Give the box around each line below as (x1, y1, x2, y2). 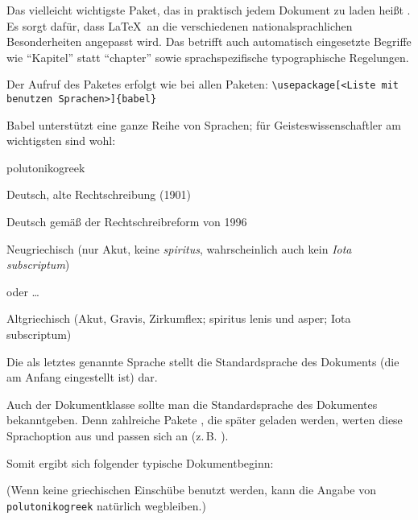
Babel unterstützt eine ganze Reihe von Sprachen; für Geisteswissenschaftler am (6, 116, 401, 133)
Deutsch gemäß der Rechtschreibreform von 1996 (6, 213, 247, 230)
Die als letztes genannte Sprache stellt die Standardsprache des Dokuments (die (6, 353, 399, 369)
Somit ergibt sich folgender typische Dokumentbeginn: (6, 454, 274, 471)
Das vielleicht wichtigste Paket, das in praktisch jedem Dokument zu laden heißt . (6, 2, 411, 18)
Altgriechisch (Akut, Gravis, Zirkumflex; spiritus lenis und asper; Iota (6, 310, 351, 327)
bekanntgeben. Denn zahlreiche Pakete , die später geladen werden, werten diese (6, 411, 403, 428)
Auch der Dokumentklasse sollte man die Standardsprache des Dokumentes (6, 395, 378, 412)
